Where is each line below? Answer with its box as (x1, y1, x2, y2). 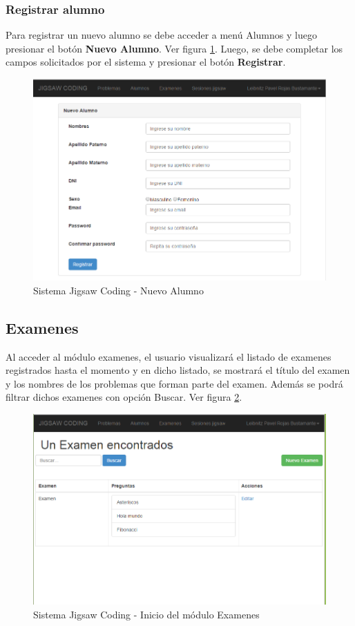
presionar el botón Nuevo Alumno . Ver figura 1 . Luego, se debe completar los (6, 41, 343, 55)
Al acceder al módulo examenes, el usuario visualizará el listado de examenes (6, 349, 332, 363)
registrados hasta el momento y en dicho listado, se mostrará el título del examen (6, 363, 350, 377)
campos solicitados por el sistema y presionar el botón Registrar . (6, 55, 286, 69)
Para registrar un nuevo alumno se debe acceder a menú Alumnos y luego (6, 28, 317, 42)
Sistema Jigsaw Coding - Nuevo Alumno (33, 283, 204, 297)
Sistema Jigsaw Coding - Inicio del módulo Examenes (33, 607, 260, 621)
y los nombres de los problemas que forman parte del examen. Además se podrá (6, 376, 343, 390)
